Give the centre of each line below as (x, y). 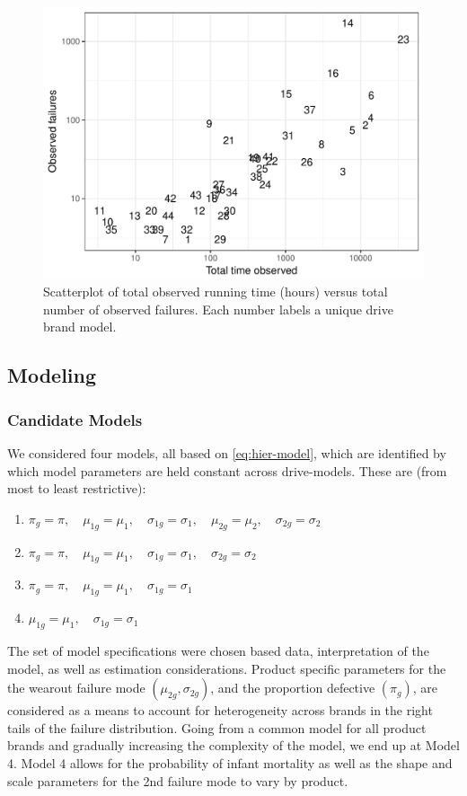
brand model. (80, 327)
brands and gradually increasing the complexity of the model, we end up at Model (233, 745)
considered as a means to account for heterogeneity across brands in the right (220, 710)
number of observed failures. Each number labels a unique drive (218, 309)
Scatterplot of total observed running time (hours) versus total (216, 292)
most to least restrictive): (77, 488)
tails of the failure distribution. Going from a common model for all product (217, 727)
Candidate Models (75, 419)
